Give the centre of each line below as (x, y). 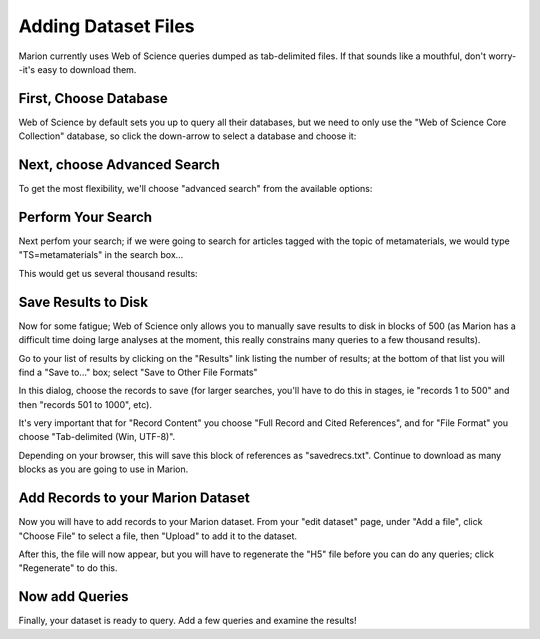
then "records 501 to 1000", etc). (85, 404)
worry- (502, 56)
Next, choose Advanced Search (119, 165)
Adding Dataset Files (106, 26)
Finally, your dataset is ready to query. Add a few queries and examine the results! (187, 621)
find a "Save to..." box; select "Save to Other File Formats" (138, 372)
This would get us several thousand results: (108, 273)
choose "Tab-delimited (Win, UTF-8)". (97, 437)
